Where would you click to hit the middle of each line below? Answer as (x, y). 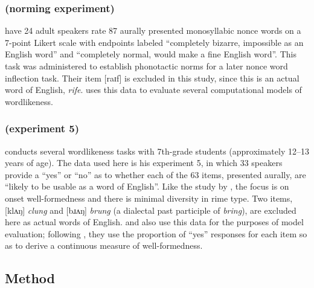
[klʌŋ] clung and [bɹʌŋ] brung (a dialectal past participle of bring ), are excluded (151, 210)
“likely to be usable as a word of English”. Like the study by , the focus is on (147, 186)
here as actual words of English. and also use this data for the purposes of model (154, 222)
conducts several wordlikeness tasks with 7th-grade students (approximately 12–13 (157, 151)
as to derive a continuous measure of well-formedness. (104, 245)
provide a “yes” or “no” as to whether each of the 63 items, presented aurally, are (155, 174)
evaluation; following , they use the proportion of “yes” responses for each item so (156, 233)
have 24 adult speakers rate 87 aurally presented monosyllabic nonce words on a (153, 30)
